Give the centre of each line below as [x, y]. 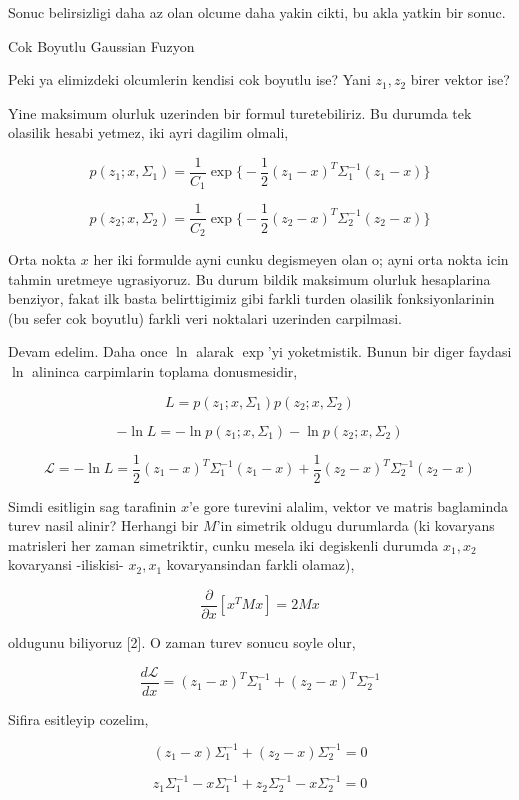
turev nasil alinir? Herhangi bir [103, 525]
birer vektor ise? [460, 79]
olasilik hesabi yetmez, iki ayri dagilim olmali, [148, 132]
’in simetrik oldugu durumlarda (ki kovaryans [355, 525]
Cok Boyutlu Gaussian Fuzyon [101, 45]
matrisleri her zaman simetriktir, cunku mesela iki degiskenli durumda [223, 544]
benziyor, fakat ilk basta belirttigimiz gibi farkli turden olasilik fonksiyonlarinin [251, 298]
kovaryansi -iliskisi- [66, 564]
